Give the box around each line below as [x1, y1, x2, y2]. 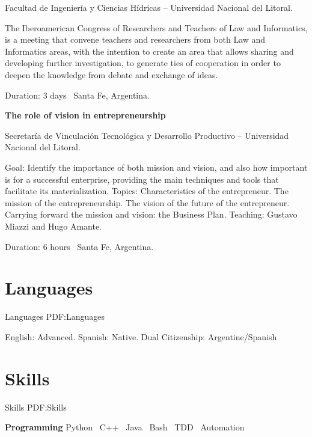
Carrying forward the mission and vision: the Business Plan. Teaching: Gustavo [5, 208, 298, 221]
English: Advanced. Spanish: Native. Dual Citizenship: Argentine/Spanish [5, 330, 277, 343]
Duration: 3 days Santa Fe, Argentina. [5, 88, 150, 101]
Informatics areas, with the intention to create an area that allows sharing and [5, 44, 294, 57]
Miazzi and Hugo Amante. [5, 219, 102, 232]
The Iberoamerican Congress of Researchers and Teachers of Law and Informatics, [5, 21, 308, 34]
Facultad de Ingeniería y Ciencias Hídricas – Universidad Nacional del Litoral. [5, 1, 293, 13]
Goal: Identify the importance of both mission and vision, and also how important [5, 160, 308, 173]
